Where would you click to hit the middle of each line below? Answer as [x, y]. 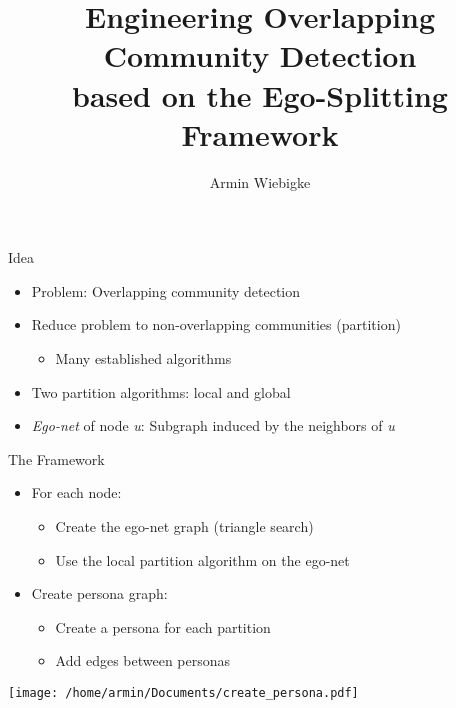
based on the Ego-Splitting [260, 94]
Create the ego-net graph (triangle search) [184, 526]
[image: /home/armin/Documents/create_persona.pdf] [183, 693]
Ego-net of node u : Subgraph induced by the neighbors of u [213, 425]
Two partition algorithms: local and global [161, 391]
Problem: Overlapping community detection [166, 290]
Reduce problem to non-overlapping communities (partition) [216, 324]
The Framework [56, 458]
